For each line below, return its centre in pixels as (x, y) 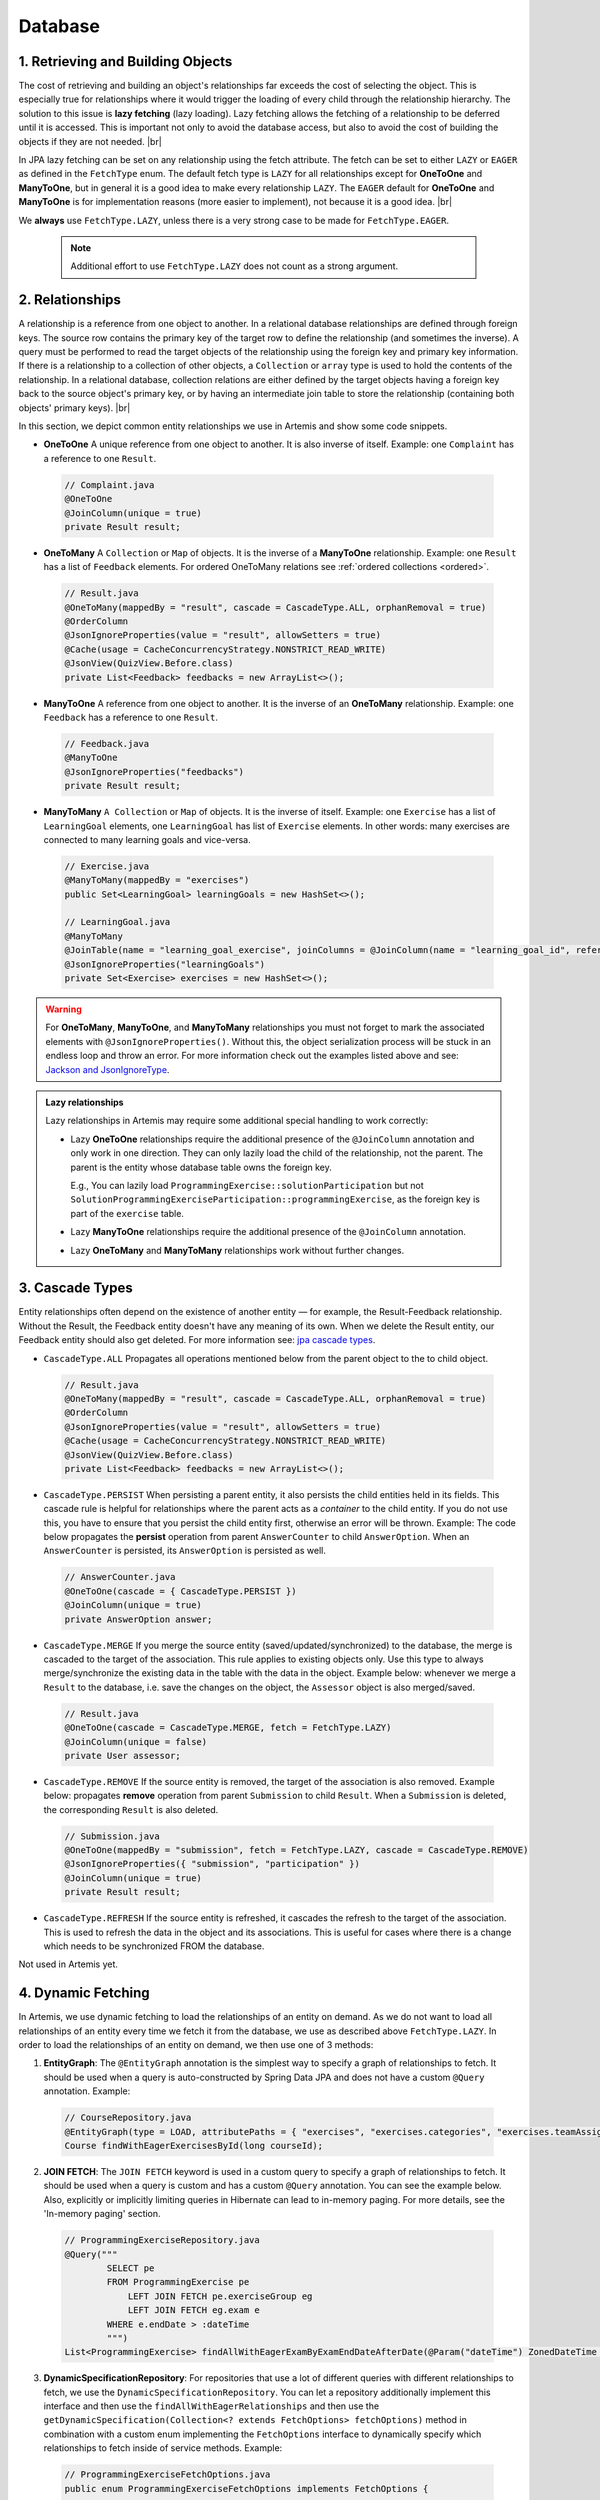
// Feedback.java (107, 743)
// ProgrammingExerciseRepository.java (162, 2240)
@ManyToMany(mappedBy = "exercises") (157, 880)
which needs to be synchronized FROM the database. (154, 1946)
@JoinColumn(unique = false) (136, 1741)
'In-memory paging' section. (102, 2214)
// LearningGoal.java (117, 922)
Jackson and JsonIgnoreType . (107, 1069)
